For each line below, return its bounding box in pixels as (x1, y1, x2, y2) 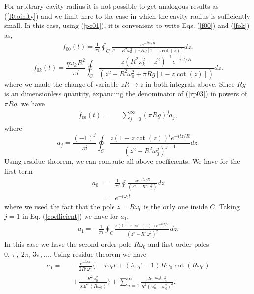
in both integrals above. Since (145, 79, 235, 89)
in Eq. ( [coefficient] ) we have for (22, 211, 118, 221)
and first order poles (148, 239, 209, 249)
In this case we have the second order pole (4, 239, 132, 249)
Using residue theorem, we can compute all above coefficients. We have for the (4, 156, 240, 166)
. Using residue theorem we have (49, 248, 147, 259)
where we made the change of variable (4, 79, 119, 89)
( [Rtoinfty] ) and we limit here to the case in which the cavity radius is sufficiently (4, 10, 250, 21)
